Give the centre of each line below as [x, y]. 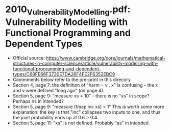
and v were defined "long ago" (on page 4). [58, 90]
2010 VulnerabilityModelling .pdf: [68, 10]
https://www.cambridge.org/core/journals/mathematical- [106, 58]
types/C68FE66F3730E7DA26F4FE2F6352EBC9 [64, 74]
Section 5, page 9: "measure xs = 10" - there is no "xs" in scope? [81, 96]
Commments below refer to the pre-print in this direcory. [72, 80]
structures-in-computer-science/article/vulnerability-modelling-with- [85, 63]
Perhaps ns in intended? [38, 101]
